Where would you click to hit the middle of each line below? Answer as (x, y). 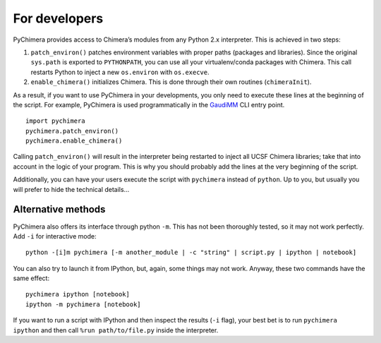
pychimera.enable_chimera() (74, 141)
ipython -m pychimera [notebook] (83, 304)
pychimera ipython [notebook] (78, 294)
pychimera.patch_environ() (72, 131)
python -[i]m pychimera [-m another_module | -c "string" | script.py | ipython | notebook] (191, 253)
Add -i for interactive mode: (55, 236)
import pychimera (55, 121)
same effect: (31, 278)
